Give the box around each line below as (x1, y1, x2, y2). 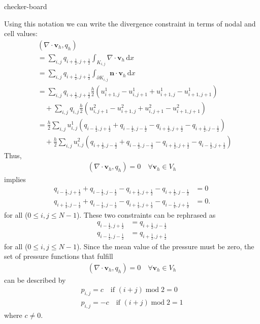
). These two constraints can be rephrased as (76, 209, 216, 220)
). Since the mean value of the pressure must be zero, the (76, 241, 254, 251)
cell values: (4, 28, 38, 39)
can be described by (4, 274, 66, 285)
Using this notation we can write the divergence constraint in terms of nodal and (4, 18, 256, 28)
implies (4, 173, 26, 184)
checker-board (4, 1, 47, 11)
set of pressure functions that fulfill (4, 251, 113, 261)
